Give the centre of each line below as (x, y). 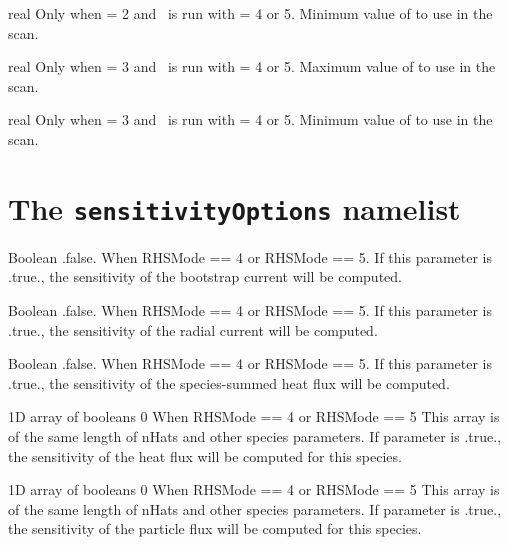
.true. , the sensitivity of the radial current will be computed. (193, 329)
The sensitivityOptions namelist (234, 207)
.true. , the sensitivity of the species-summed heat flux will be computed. (229, 382)
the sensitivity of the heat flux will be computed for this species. (205, 455)
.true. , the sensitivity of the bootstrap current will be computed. (205, 276)
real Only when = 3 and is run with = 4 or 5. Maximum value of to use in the (252, 66)
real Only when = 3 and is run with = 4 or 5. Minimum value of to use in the (250, 119)
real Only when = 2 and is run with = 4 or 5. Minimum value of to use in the (250, 13)
